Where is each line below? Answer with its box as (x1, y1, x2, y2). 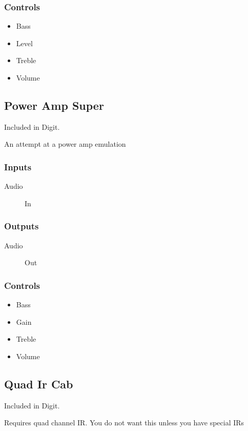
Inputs (4, 160, 32, 173)
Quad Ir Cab (4, 376, 73, 391)
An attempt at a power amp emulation (4, 139, 126, 149)
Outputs (4, 220, 39, 232)
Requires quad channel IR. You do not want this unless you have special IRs (4, 417, 244, 428)
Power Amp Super (4, 97, 104, 113)
